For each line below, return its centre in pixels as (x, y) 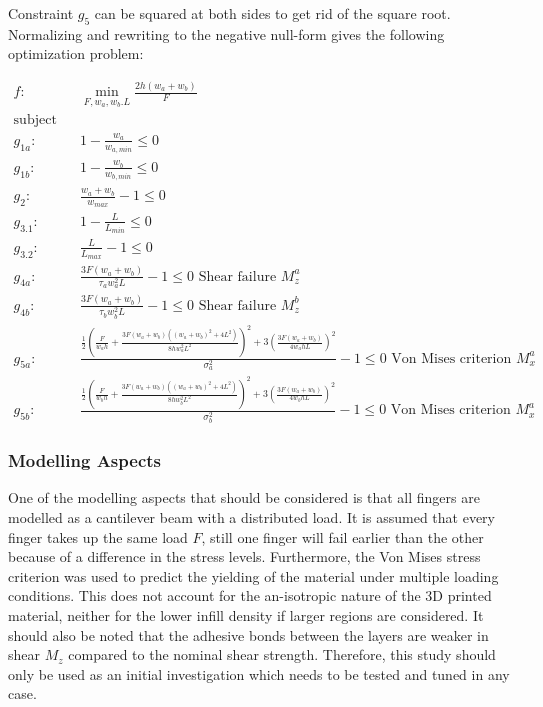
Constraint (41, 13)
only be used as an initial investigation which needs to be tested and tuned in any (259, 673)
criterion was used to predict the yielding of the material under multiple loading (253, 575)
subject (35, 119)
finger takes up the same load (98, 536)
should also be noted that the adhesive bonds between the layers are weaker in (248, 634)
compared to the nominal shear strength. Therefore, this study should (282, 654)
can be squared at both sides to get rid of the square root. (272, 13)
